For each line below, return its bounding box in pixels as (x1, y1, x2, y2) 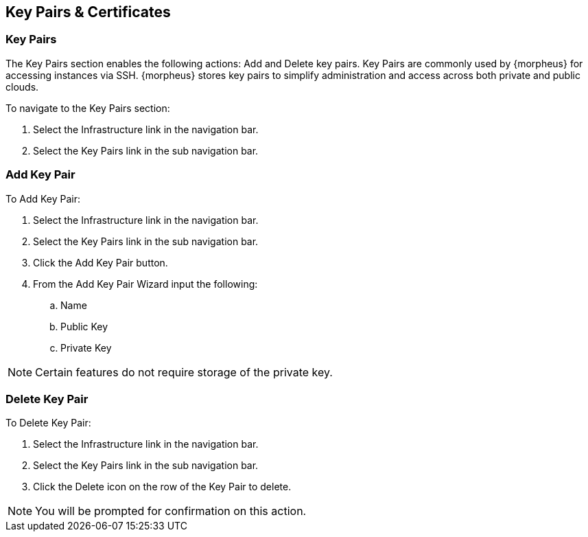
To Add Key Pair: (5, 192, 81, 205)
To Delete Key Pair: (5, 417, 91, 429)
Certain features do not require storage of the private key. (35, 365, 333, 379)
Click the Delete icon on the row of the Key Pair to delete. (33, 481, 292, 493)
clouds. (5, 80, 39, 93)
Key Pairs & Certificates (5, 3, 171, 21)
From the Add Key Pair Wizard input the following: (33, 277, 258, 290)
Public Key (60, 320, 108, 332)
